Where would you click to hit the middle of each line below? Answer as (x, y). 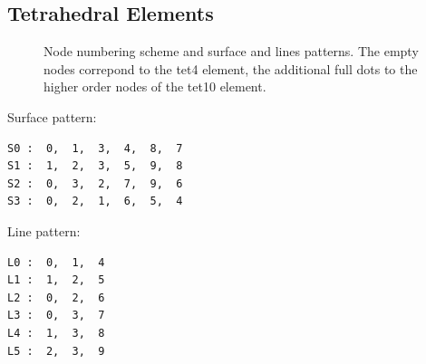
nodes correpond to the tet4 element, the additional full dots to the (231, 68)
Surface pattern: (52, 116)
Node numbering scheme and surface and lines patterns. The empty (231, 51)
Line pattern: (44, 230)
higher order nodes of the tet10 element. (155, 86)
